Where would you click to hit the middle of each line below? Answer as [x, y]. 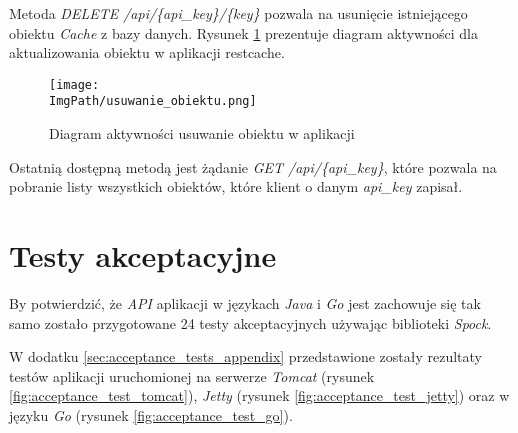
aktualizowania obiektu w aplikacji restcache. [147, 52]
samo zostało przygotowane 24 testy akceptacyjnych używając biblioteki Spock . [250, 322]
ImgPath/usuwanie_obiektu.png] [153, 101]
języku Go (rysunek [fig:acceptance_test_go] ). [151, 414]
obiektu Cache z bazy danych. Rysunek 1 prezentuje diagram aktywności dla [243, 32]
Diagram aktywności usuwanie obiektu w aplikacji [202, 133]
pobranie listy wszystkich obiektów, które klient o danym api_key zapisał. [236, 186]
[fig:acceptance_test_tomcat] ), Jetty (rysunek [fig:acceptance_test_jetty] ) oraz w [259, 395]
